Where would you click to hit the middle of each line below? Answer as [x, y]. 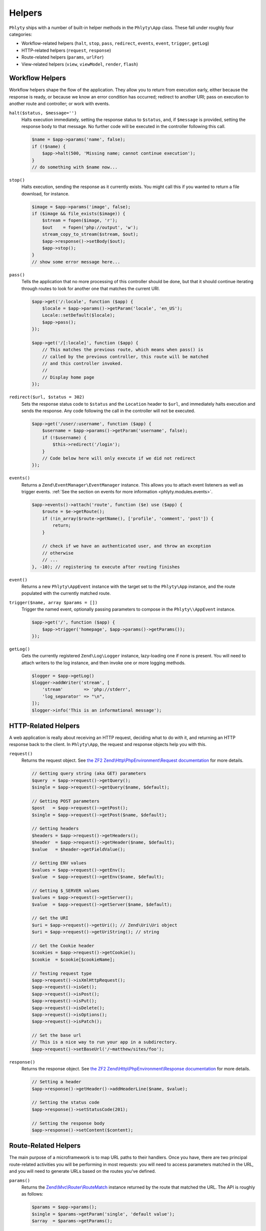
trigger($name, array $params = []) [53, 602]
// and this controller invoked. [83, 364]
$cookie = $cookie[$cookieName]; [73, 959]
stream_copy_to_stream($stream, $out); [90, 234]
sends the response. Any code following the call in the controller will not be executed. [108, 411]
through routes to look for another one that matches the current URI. [91, 289]
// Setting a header [56, 1082]
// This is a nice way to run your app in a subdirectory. [104, 1042]
